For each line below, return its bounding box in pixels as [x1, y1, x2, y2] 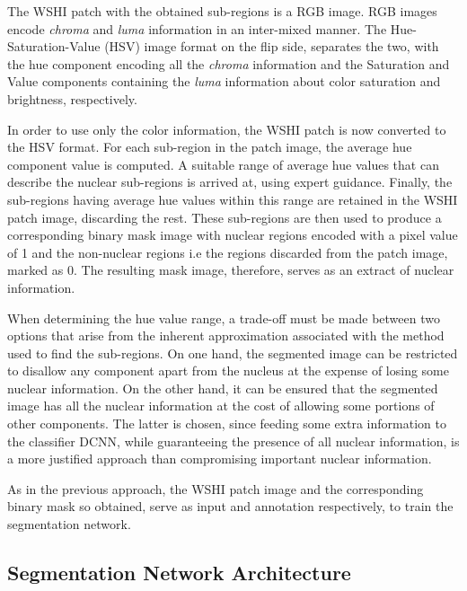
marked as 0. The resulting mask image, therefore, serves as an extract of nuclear [7, 260, 454, 279]
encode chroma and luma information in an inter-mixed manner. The [7, 19, 387, 38]
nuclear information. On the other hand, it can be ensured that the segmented [7, 378, 438, 397]
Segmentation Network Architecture [7, 559, 351, 587]
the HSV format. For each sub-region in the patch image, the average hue [7, 137, 412, 156]
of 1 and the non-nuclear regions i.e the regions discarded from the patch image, [7, 243, 448, 261]
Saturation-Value [7, 37, 101, 56]
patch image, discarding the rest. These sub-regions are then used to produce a [7, 207, 442, 226]
